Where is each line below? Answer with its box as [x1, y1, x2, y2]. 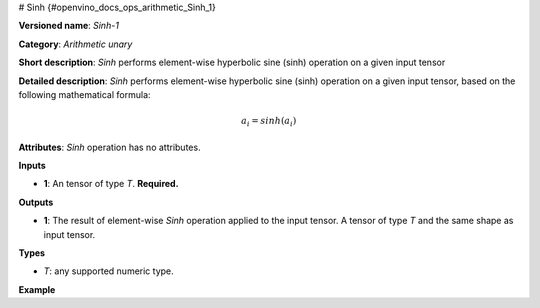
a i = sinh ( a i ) [241, 115, 297, 129]
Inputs [18, 160, 47, 172]
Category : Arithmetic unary [18, 38, 133, 50]
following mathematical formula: [18, 88, 151, 100]
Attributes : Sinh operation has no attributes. [18, 141, 201, 153]
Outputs [18, 196, 54, 208]
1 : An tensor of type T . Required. [43, 178, 179, 190]
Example [18, 283, 56, 295]
